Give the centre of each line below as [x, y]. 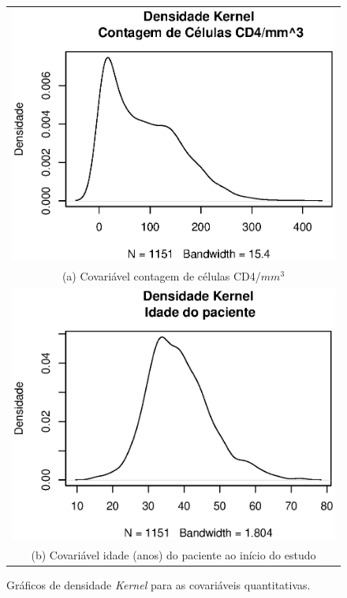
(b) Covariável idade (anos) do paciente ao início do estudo [173, 555]
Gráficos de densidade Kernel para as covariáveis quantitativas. [159, 585]
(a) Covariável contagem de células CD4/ [161, 276]
